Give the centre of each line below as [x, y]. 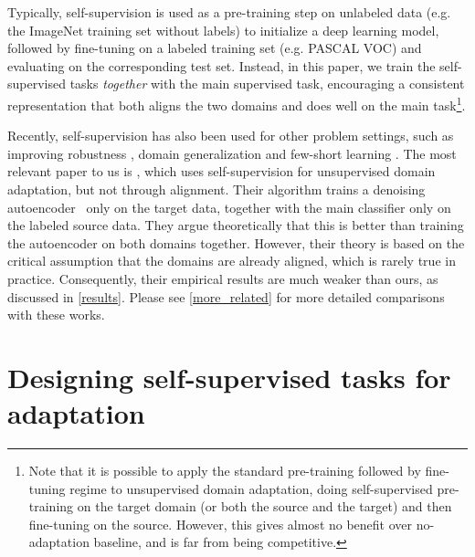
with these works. [56, 315]
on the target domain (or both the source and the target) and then [264, 506]
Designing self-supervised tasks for [229, 377]
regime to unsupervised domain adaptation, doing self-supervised [251, 488]
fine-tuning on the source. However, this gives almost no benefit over [221, 524]
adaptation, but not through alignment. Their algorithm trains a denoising [216, 189]
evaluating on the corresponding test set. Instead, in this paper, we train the [222, 65]
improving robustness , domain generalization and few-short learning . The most [232, 153]
